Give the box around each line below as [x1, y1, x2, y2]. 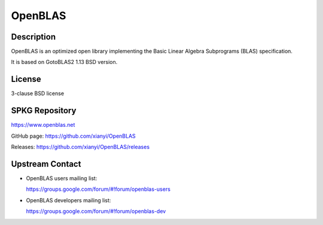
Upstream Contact [11, 159, 81, 169]
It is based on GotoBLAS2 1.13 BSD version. [11, 59, 118, 66]
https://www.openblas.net [11, 121, 75, 129]
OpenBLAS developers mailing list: [26, 196, 111, 203]
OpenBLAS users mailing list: [26, 174, 97, 182]
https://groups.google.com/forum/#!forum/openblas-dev [26, 208, 166, 215]
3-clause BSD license [11, 90, 65, 97]
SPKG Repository [11, 105, 77, 116]
